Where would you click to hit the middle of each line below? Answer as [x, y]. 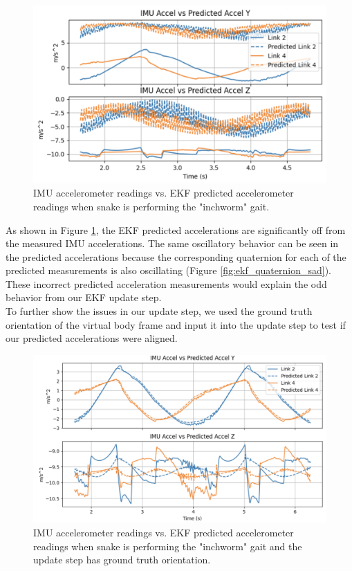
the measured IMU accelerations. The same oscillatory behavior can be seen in [172, 243]
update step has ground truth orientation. [122, 560]
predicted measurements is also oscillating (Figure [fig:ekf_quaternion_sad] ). [169, 270]
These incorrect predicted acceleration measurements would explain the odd [166, 283]
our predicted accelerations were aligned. [92, 338]
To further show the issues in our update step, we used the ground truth [159, 311]
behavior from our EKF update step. [84, 297]
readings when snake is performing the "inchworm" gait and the [168, 546]
